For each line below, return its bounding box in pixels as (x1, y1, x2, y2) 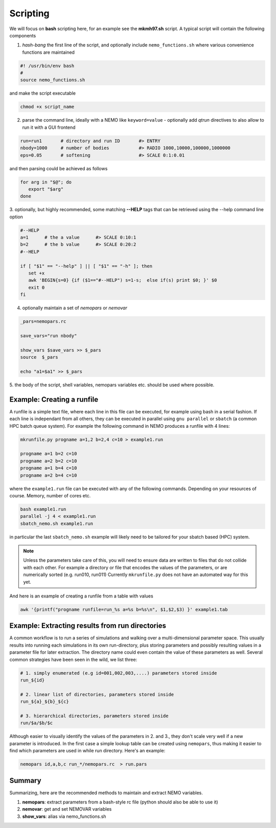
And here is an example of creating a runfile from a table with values (9, 593, 153, 599)
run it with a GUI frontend (22, 124, 76, 130)
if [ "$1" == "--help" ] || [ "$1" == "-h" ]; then (20, 263, 153, 269)
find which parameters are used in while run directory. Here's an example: (9, 748, 166, 754)
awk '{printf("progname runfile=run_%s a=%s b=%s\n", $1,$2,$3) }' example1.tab (20, 606, 228, 612)
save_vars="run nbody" (20, 333, 77, 338)
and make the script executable (9, 90, 76, 97)
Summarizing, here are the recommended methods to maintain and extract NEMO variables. (9, 790, 203, 796)
